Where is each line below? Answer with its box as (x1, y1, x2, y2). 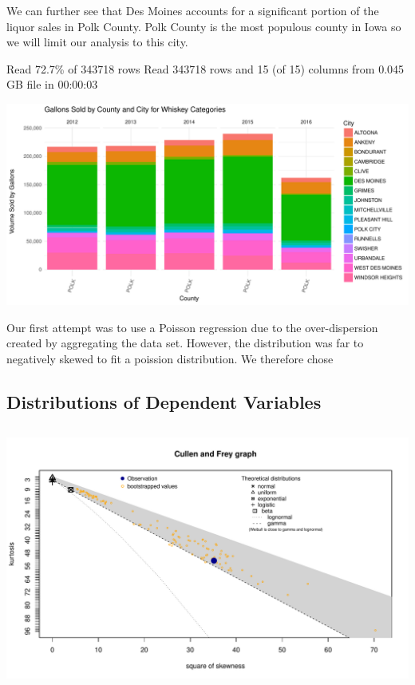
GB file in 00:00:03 (6, 76, 98, 93)
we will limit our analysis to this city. (6, 34, 188, 50)
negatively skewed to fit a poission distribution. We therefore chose (6, 350, 334, 366)
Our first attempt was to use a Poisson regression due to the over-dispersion (6, 319, 378, 335)
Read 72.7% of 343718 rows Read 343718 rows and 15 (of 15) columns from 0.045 (6, 60, 405, 77)
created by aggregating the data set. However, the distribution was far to (6, 335, 364, 351)
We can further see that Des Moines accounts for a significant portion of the (6, 2, 379, 18)
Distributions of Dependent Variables (6, 389, 322, 414)
